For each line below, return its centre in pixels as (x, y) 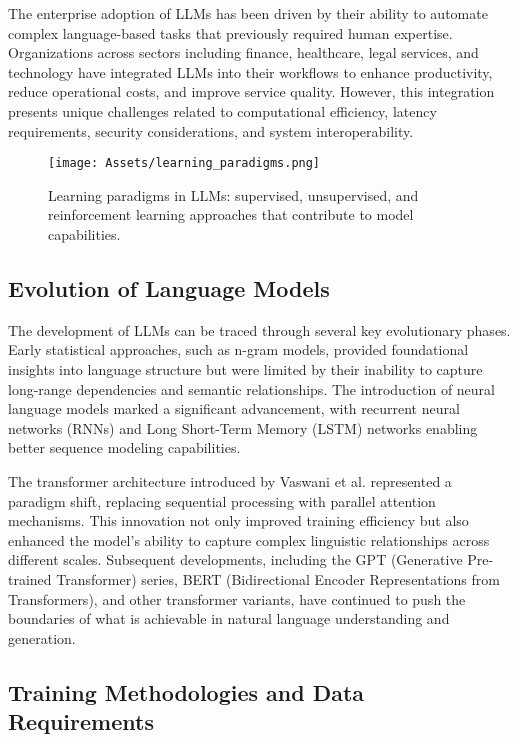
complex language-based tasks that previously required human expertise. (230, 32)
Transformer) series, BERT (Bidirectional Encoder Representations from (278, 578)
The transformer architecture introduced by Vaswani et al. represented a (230, 480)
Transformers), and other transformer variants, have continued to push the (237, 598)
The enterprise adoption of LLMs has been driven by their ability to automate (248, 13)
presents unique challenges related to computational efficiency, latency (222, 110)
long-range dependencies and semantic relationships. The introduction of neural (252, 388)
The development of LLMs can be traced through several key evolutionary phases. (259, 329)
